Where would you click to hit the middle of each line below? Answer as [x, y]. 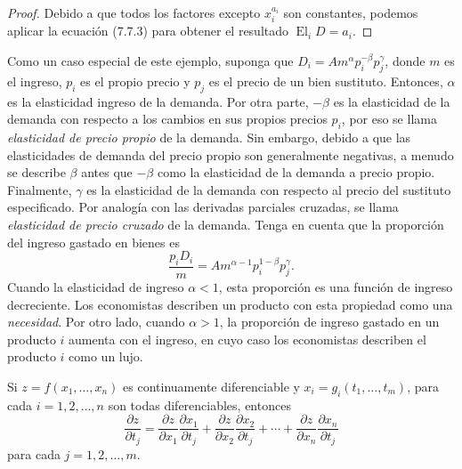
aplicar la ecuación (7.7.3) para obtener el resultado [148, 31]
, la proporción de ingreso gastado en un [329, 322]
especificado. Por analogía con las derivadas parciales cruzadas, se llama [203, 207]
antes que [107, 172]
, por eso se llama [389, 119]
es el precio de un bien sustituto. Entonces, [326, 81]
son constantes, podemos [351, 12]
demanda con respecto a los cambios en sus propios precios [167, 119]
